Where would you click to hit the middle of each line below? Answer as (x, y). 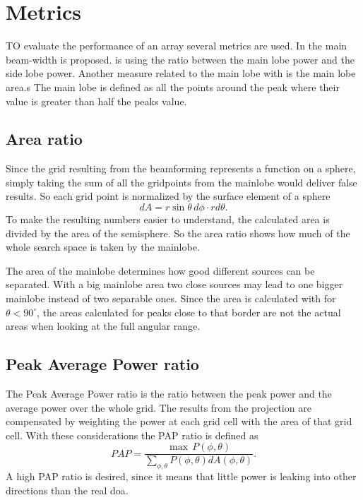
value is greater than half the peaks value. (96, 101)
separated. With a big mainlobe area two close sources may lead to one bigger (174, 284)
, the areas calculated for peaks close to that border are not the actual (189, 312)
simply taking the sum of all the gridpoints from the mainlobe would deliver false (181, 182)
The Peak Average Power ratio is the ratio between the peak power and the (169, 394)
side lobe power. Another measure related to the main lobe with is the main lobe (181, 73)
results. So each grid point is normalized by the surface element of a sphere (168, 196)
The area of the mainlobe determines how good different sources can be (160, 270)
